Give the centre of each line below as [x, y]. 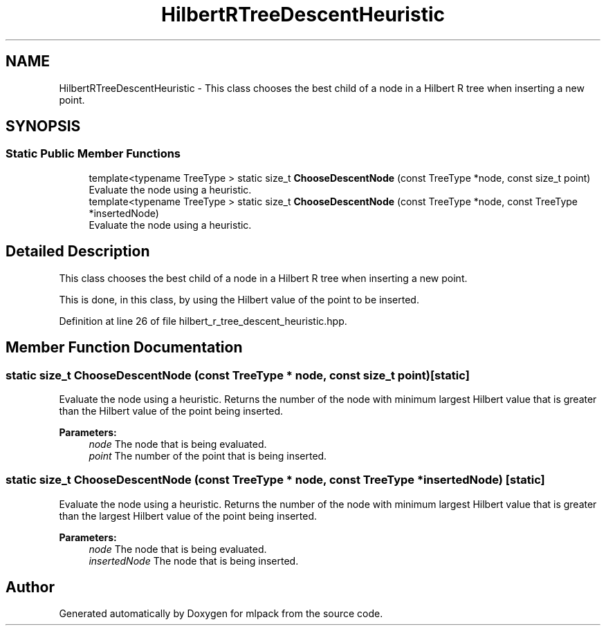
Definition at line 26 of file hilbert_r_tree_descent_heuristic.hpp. [203, 321]
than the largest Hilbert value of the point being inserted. [188, 516]
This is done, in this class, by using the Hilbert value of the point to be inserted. [239, 299]
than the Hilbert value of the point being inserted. [171, 411]
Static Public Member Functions [93, 154]
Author [30, 587]
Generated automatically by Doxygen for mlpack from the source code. [221, 614]
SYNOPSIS [43, 126]
